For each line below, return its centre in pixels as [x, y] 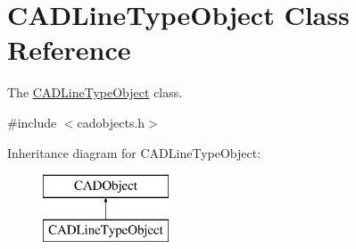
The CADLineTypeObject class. [95, 92]
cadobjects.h [111, 122]
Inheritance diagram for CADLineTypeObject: [134, 152]
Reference [69, 50]
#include [32, 122]
